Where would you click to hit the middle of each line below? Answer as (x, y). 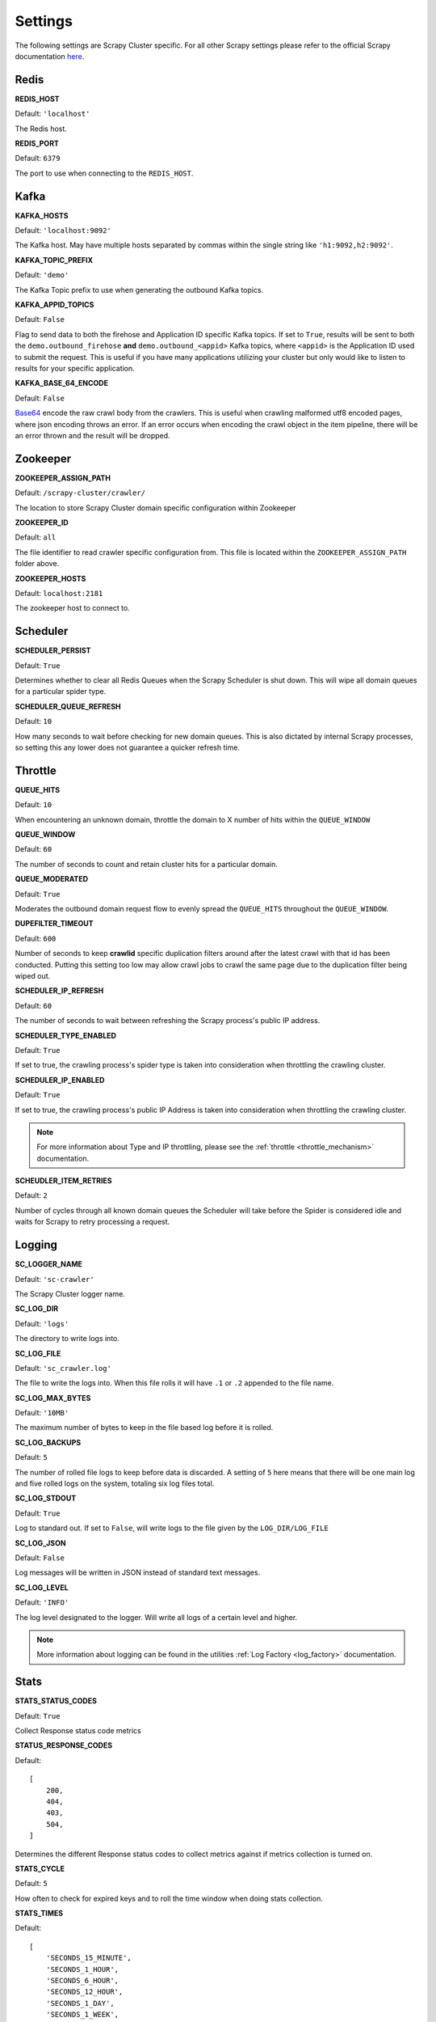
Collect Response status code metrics (78, 1730)
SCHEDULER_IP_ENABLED (60, 1080)
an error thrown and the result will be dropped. (92, 435)
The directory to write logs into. (67, 1339)
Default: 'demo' (42, 275)
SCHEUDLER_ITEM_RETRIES (63, 1181)
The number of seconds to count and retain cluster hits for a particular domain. (147, 864)
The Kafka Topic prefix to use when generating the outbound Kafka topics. (139, 290)
